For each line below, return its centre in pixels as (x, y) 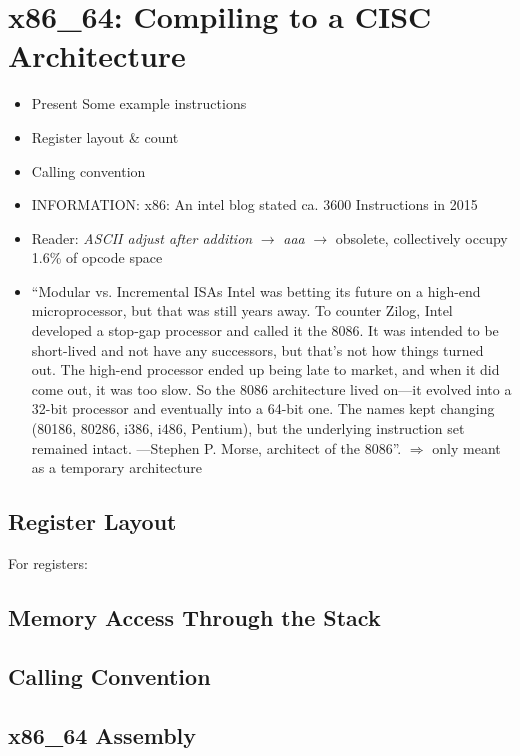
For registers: (48, 563)
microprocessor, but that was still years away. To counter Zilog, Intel (242, 310)
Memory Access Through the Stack (194, 617)
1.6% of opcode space (97, 257)
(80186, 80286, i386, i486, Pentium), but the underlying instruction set (248, 428)
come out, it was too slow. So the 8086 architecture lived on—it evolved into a (271, 388)
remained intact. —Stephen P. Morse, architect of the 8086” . (216, 447)
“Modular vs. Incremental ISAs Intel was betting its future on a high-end (256, 290)
